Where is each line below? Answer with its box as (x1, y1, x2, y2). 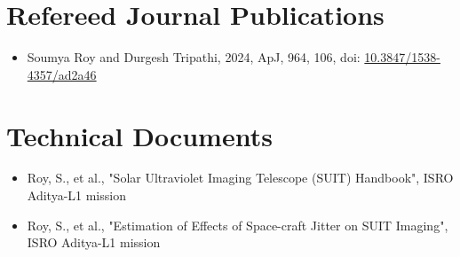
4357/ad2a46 (27, 65, 97, 83)
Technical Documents (6, 117, 273, 153)
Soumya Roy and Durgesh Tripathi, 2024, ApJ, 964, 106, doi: (27, 48, 361, 66)
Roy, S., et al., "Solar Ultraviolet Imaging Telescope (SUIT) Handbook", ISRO (27, 168, 454, 187)
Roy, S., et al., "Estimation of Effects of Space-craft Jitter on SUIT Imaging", (27, 215, 448, 234)
